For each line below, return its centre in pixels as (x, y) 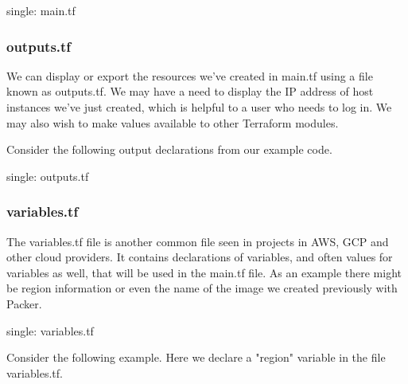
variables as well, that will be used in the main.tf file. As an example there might (204, 272)
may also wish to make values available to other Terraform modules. (173, 122)
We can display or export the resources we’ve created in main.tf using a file (190, 75)
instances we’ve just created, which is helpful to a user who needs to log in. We (199, 107)
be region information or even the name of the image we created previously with (202, 288)
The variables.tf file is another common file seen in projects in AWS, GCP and (198, 241)
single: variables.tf (50, 330)
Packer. (24, 303)
